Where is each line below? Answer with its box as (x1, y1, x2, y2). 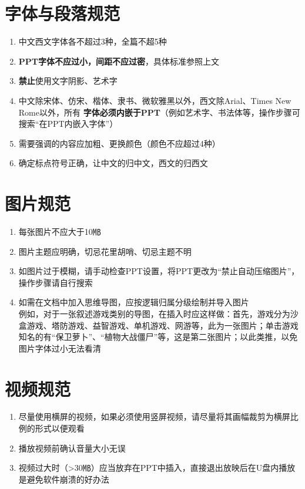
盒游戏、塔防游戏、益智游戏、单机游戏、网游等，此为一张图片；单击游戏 (18, 319, 299, 331)
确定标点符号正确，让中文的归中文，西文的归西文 (18, 157, 208, 169)
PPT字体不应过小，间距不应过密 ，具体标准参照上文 (18, 55, 220, 67)
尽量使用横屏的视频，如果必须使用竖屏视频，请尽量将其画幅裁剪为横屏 (18, 410, 290, 423)
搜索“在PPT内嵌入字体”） (18, 117, 118, 130)
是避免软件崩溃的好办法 (18, 473, 109, 485)
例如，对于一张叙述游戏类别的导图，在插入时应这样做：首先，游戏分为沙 (18, 307, 299, 319)
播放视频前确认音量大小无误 (18, 441, 126, 454)
